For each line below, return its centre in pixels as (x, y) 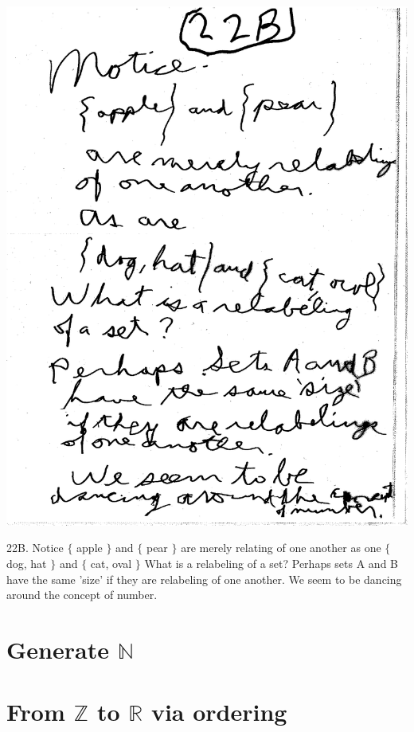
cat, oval (111, 563)
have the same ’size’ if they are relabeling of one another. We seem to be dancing (204, 579)
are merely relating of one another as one (281, 548)
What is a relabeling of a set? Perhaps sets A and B (271, 563)
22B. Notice (35, 548)
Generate (58, 649)
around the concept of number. (82, 595)
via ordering (219, 712)
